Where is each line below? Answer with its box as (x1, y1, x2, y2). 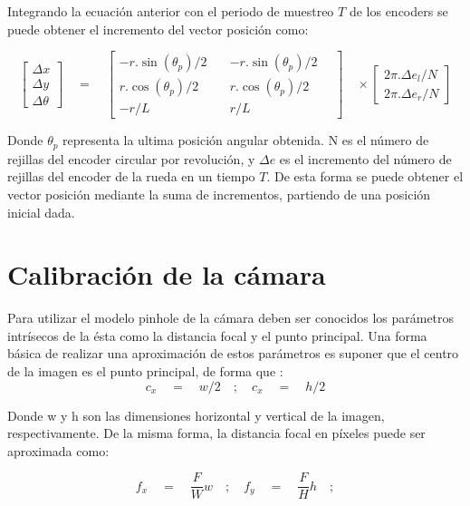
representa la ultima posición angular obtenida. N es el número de (62, 131, 429, 150)
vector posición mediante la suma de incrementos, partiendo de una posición (7, 184, 431, 203)
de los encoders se (349, 2, 448, 20)
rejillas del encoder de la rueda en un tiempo (7, 167, 255, 186)
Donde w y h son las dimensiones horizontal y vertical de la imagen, (7, 405, 385, 424)
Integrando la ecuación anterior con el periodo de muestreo (7, 2, 334, 20)
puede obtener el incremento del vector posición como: (7, 19, 309, 38)
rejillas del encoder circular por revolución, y (7, 149, 255, 168)
